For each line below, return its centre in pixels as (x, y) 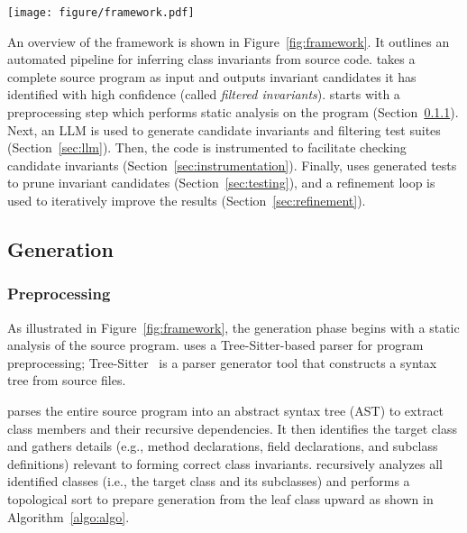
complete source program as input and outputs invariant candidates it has (212, 76)
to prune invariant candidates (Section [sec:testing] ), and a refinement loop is (221, 183)
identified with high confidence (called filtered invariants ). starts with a (204, 94)
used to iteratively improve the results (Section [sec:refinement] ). (187, 200)
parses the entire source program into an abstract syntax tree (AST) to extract (226, 410)
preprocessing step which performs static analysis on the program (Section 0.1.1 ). (233, 112)
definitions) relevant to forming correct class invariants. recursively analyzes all (225, 463)
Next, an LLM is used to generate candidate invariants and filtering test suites (224, 129)
